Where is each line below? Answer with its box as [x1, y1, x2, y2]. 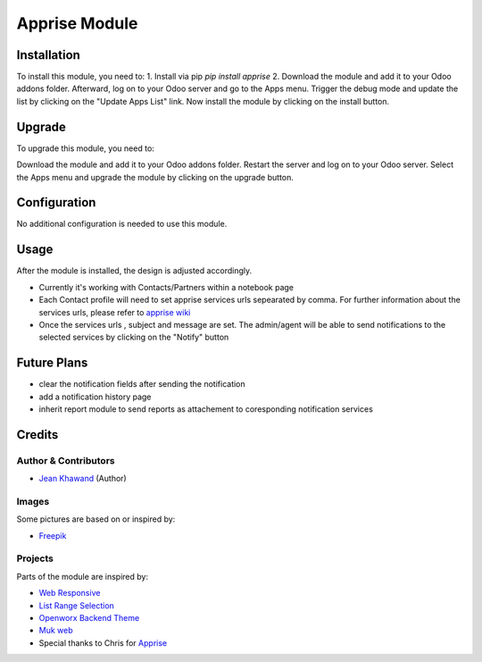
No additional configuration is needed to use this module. [16, 219, 228, 230]
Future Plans [16, 356, 88, 371]
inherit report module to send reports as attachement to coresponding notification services [38, 403, 374, 415]
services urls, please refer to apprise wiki [38, 306, 191, 317]
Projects [16, 552, 54, 565]
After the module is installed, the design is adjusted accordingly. [16, 265, 253, 276]
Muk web [38, 625, 73, 636]
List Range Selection [38, 599, 115, 611]
